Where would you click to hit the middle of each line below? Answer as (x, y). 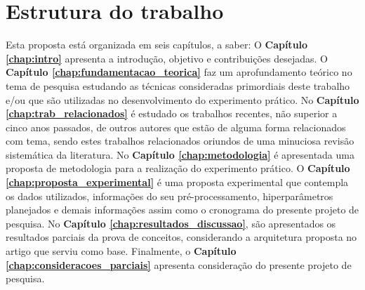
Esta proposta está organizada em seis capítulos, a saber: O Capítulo (157, 45)
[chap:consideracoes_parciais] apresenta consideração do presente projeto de (179, 264)
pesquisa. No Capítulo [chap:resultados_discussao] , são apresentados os (171, 223)
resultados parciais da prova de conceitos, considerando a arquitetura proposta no (181, 237)
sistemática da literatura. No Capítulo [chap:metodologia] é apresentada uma (180, 154)
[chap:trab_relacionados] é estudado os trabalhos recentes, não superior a (172, 113)
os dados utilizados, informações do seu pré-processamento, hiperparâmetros (170, 196)
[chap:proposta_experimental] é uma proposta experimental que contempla (177, 182)
